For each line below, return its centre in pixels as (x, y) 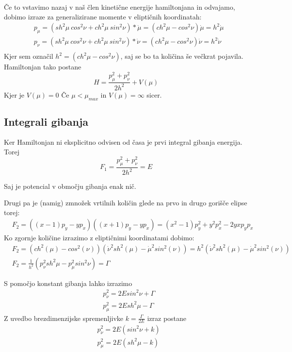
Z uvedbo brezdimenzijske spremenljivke (64, 318)
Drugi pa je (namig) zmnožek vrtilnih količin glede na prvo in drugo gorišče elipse (126, 202)
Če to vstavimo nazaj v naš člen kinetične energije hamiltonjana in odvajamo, (120, 7)
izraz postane (167, 318)
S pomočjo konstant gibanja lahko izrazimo (68, 283)
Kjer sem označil (29, 56)
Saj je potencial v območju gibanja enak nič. (70, 186)
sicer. (154, 94)
